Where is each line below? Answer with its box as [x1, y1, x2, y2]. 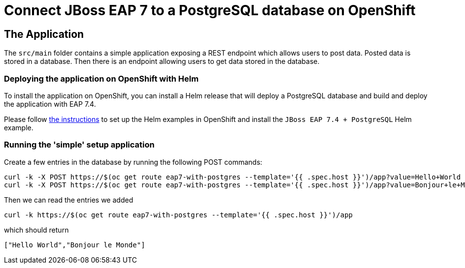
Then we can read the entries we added [4, 195, 133, 204]
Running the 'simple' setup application [4, 140, 155, 150]
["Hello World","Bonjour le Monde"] [4, 240, 145, 249]
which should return [4, 225, 69, 234]
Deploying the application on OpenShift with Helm [4, 73, 199, 84]
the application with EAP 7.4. [4, 99, 96, 108]
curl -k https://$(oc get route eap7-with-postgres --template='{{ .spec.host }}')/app [4, 210, 353, 219]
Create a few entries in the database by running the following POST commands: [4, 157, 263, 166]
